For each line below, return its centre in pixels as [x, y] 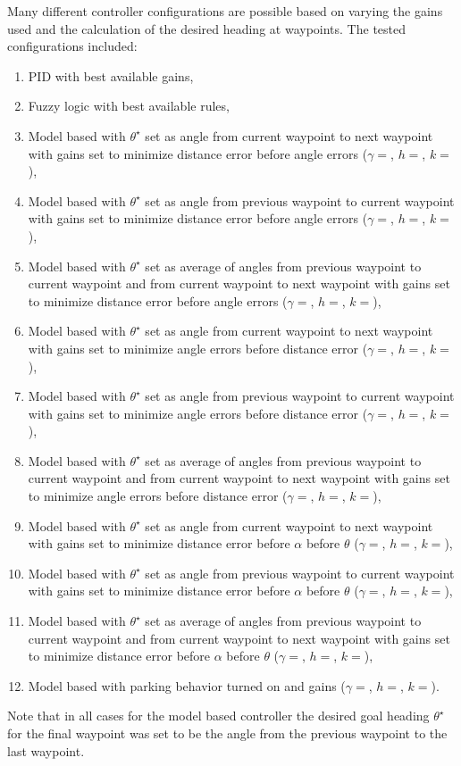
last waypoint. [46, 750]
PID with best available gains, [111, 75]
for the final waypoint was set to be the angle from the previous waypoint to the [227, 733]
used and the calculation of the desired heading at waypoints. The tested [207, 28]
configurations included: [72, 46]
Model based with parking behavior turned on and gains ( [187, 685]
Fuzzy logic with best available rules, [129, 106]
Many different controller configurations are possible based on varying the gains [225, 11]
